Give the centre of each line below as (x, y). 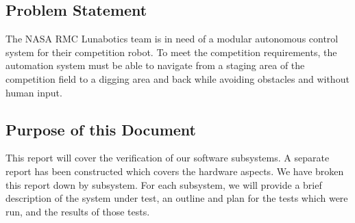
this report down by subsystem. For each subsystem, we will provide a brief (164, 184)
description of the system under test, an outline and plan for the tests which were (177, 198)
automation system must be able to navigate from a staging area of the (155, 65)
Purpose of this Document (101, 129)
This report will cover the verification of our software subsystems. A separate (168, 158)
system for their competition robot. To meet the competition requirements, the (171, 52)
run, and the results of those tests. (78, 211)
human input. (34, 92)
